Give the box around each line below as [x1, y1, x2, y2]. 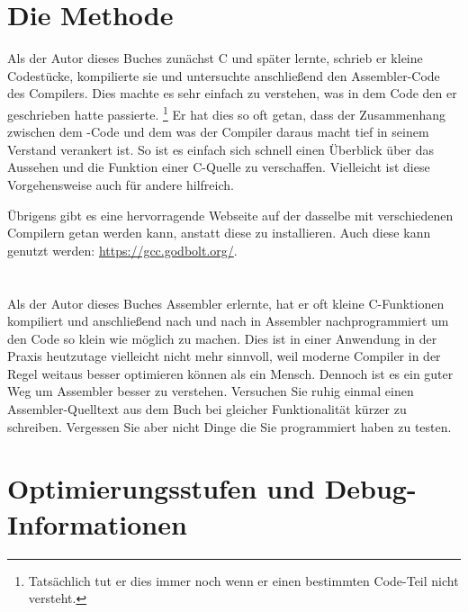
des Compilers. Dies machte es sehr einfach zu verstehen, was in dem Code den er [7, 84, 457, 103]
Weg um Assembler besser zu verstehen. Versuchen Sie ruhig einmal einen [7, 382, 414, 400]
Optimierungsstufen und [7, 470, 315, 507]
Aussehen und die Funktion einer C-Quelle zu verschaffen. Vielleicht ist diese [7, 157, 430, 176]
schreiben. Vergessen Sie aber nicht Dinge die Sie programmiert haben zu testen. [7, 417, 452, 436]
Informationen [7, 505, 187, 542]
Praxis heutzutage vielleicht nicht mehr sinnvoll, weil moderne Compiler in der [7, 346, 441, 365]
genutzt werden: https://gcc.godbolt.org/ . [7, 240, 238, 259]
